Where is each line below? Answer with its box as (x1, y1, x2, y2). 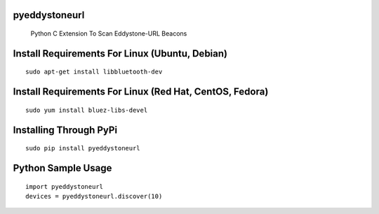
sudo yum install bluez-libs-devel (25, 106, 148, 114)
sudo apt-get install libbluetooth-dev (25, 68, 163, 76)
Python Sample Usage (13, 162, 112, 174)
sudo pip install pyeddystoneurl (25, 144, 140, 152)
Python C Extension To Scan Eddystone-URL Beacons (30, 29, 187, 38)
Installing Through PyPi (13, 124, 118, 136)
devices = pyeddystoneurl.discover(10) (25, 192, 163, 201)
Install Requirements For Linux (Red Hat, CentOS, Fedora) (13, 86, 269, 98)
